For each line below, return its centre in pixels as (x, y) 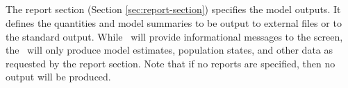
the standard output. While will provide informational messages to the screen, (174, 36)
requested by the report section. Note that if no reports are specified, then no (171, 63)
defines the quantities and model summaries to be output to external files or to (174, 22)
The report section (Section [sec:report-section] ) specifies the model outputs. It (173, 9)
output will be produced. (58, 77)
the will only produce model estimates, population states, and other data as (169, 50)
